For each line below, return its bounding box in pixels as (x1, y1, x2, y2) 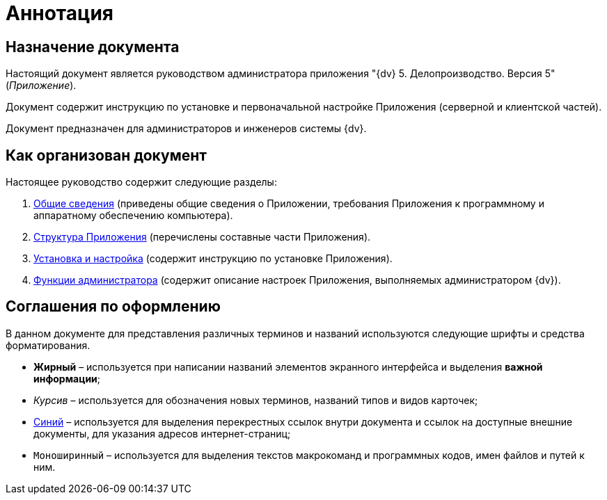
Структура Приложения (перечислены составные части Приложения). (33, 231, 371, 243)
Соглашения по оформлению (6, 298, 221, 316)
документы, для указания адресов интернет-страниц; (33, 427, 291, 439)
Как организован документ (6, 146, 207, 164)
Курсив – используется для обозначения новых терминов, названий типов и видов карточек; (33, 394, 478, 406)
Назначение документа (6, 38, 180, 56)
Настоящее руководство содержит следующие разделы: (6, 176, 277, 188)
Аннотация (6, 1, 113, 25)
